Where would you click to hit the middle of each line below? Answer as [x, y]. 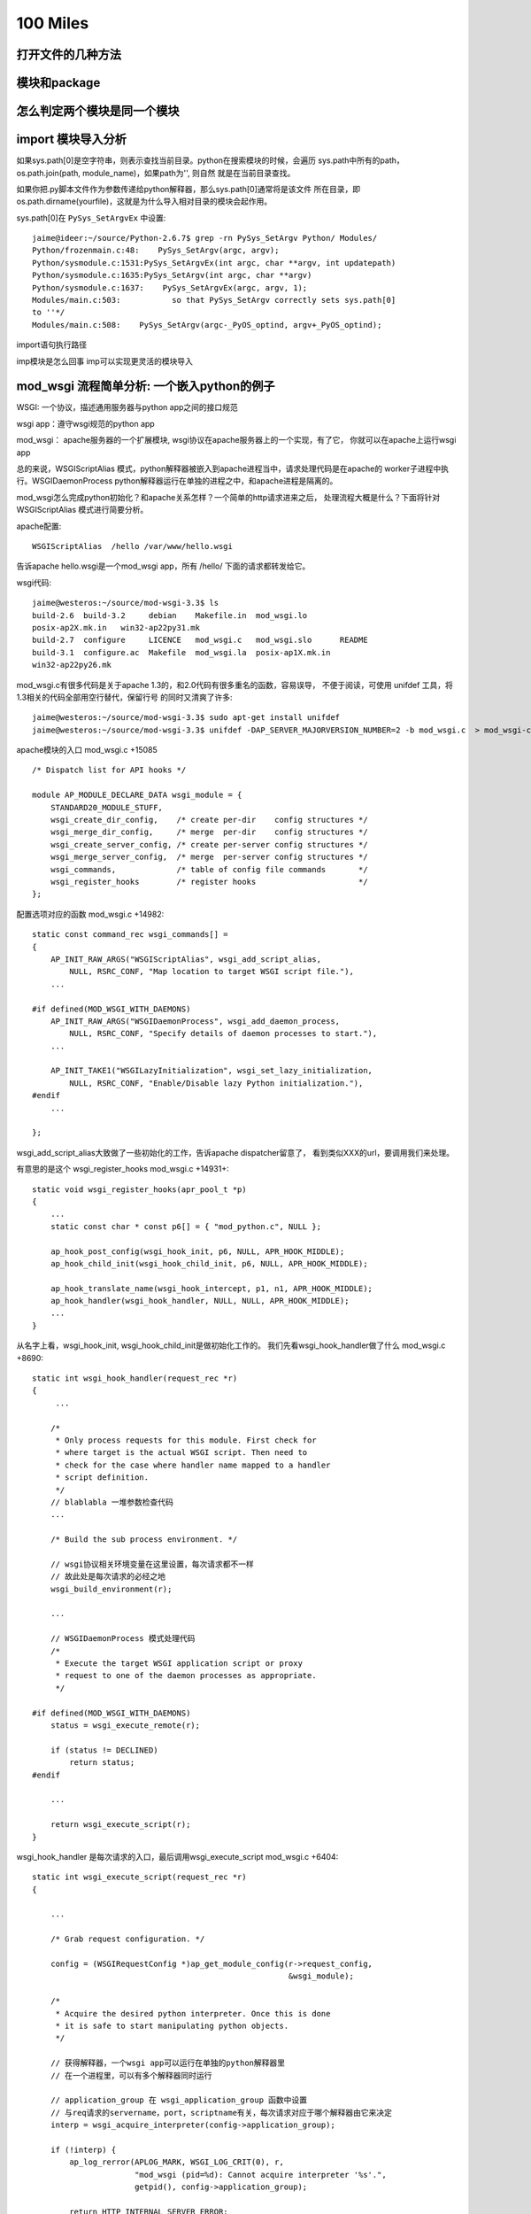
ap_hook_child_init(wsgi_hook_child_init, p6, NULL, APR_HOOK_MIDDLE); [209, 1263]
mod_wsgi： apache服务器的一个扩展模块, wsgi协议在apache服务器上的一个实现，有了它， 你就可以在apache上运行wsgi [236, 440]
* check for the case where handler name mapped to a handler [193, 1465]
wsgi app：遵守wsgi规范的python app [85, 423]
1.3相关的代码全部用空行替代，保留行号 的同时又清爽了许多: [124, 697]
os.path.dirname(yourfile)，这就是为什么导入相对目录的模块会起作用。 [144, 201]
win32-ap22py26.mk [72, 665]
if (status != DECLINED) [104, 1750]
